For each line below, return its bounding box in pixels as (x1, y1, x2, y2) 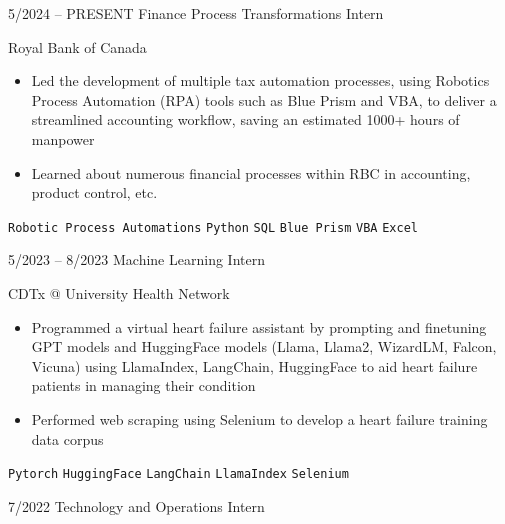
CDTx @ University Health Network (8, 283, 230, 303)
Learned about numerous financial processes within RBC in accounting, (31, 162, 471, 183)
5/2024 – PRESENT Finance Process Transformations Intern (8, 3, 384, 23)
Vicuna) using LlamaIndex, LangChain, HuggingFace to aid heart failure (31, 355, 478, 376)
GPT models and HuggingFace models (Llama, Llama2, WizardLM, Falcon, (31, 336, 497, 357)
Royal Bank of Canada (8, 36, 147, 57)
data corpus (31, 428, 104, 449)
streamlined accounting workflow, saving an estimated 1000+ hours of (31, 109, 460, 130)
